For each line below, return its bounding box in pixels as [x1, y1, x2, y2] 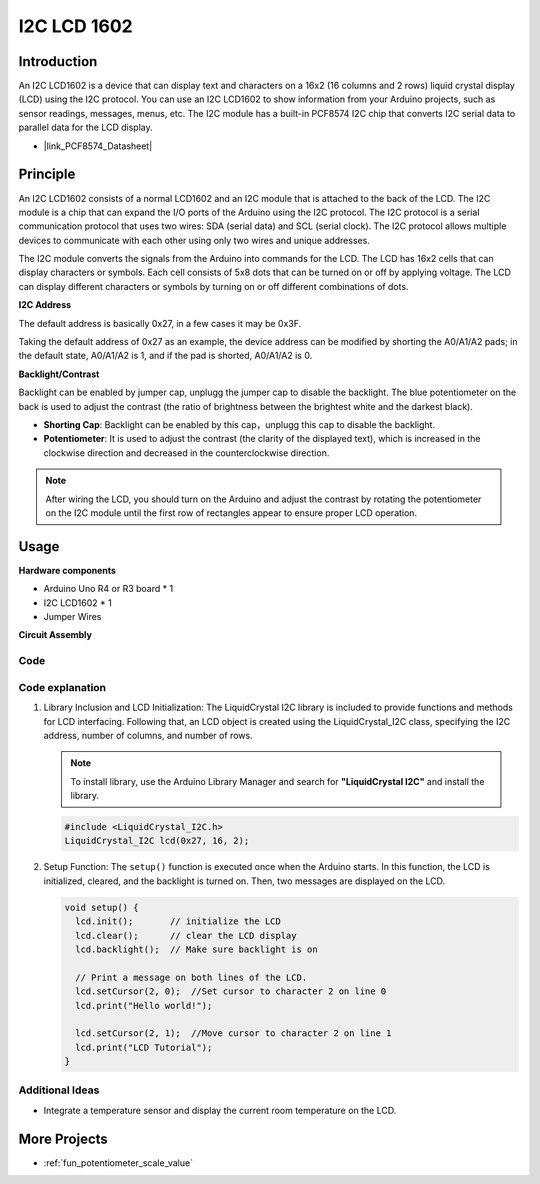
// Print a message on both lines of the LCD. [75, 971, 308, 983]
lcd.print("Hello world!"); [75, 1000, 213, 1011]
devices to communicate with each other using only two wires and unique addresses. [18, 234, 370, 246]
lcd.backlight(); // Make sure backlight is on [75, 943, 319, 955]
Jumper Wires [43, 611, 102, 623]
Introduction [18, 53, 98, 70]
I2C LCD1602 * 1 [43, 596, 112, 609]
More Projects [18, 1130, 109, 1147]
